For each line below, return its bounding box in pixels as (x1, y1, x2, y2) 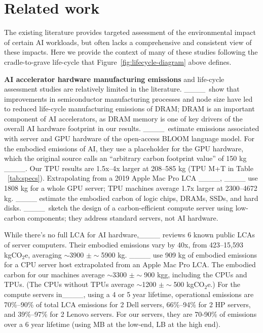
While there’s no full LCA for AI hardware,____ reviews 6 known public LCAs (4, 229, 255, 240)
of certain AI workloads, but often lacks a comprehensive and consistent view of (4, 36, 252, 47)
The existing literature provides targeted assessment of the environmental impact (4, 27, 256, 37)
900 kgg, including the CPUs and (144, 269, 247, 279)
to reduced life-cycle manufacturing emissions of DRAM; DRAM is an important (4, 103, 255, 114)
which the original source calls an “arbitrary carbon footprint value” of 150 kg (4, 153, 247, 163)
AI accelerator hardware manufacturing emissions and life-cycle (4, 73, 224, 84)
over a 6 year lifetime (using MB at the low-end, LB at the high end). (4, 318, 220, 329)
